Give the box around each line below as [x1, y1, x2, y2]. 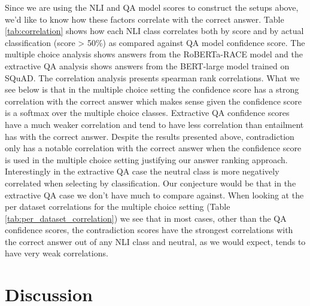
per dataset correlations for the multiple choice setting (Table [5, 200, 230, 213]
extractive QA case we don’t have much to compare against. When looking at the [5, 188, 304, 201]
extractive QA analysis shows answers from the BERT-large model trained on [5, 59, 290, 72]
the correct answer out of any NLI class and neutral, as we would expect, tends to [5, 235, 306, 247]
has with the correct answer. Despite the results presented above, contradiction [5, 130, 294, 142]
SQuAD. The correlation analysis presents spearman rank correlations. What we [5, 71, 300, 84]
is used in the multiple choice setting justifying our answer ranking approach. [5, 153, 288, 166]
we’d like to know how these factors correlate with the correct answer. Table [5, 13, 284, 25]
